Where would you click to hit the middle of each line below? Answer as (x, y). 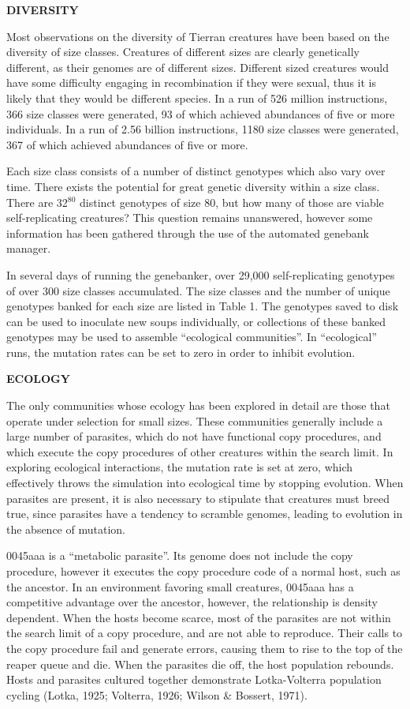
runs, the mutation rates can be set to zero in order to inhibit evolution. (181, 352)
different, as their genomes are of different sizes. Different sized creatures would (198, 67)
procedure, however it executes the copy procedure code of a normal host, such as (203, 571)
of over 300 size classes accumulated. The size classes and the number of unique (198, 290)
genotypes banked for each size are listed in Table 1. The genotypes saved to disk (203, 306)
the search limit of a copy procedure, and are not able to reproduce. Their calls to (205, 633)
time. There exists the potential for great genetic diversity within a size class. (193, 186)
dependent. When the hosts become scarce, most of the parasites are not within (199, 617)
